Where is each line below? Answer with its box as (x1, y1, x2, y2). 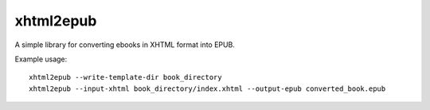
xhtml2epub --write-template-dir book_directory (29, 73, 222, 82)
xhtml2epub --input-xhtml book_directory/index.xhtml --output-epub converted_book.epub (29, 84, 386, 93)
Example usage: (14, 54, 68, 64)
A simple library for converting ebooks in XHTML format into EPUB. (14, 40, 235, 49)
